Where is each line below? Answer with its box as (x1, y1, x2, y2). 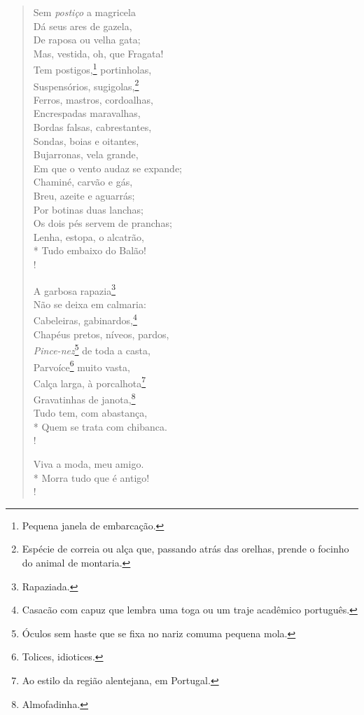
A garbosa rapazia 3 (33, 281, 116, 298)
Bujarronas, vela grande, (33, 147, 139, 162)
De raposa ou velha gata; (33, 32, 141, 47)
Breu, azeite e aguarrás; (33, 188, 135, 203)
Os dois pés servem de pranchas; (33, 216, 172, 230)
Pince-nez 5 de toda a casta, (33, 341, 150, 357)
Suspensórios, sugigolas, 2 (33, 76, 139, 93)
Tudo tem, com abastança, (33, 405, 148, 420)
